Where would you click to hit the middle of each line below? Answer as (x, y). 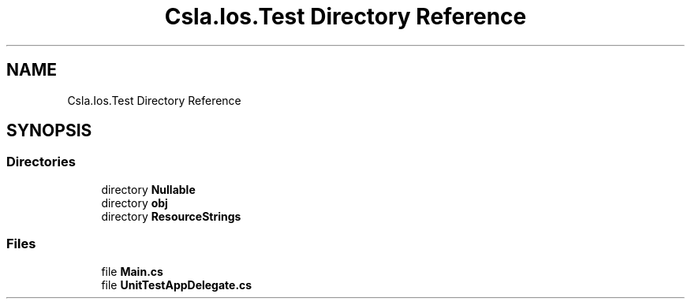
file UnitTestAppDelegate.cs (177, 285)
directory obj (134, 203)
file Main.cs (132, 271)
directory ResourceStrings (171, 216)
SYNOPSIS (49, 131)
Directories (41, 162)
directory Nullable (148, 189)
